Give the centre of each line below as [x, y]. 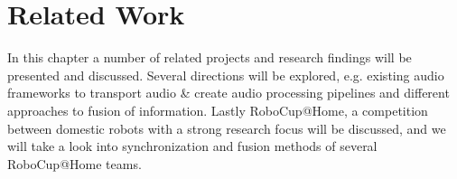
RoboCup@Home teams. [75, 163]
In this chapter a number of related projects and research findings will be [210, 57]
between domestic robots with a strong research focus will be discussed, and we [227, 128]
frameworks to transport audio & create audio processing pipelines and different [228, 93]
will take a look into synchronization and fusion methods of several [192, 146]
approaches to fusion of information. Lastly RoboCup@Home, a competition [218, 110]
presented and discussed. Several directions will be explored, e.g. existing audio [226, 75]
